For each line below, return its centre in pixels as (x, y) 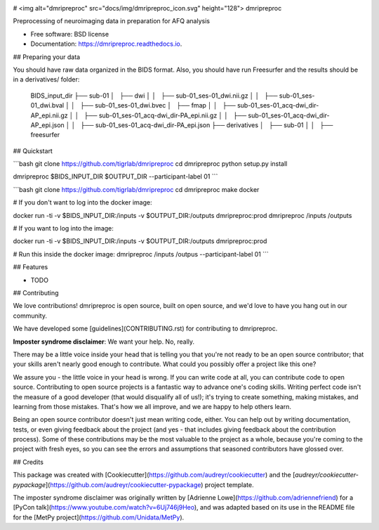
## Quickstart (33, 150)
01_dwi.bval (47, 105)
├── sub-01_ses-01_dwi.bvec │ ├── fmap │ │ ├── (158, 105)
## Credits (28, 462)
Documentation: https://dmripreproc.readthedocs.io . (106, 44)
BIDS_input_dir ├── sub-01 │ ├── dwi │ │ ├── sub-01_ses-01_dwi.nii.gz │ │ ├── (154, 96)
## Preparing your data (47, 57)
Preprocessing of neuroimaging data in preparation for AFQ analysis (112, 21)
